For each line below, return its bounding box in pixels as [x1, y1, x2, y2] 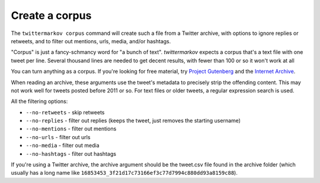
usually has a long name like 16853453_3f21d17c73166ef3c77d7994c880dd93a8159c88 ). [11, 169, 238, 176]
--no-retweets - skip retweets [25, 108, 105, 115]
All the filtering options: [11, 98, 68, 105]
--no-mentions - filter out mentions [25, 125, 117, 133]
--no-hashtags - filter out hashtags [25, 150, 117, 157]
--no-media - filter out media [25, 142, 100, 149]
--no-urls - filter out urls [25, 133, 91, 140]
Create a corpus [11, 9, 92, 22]
